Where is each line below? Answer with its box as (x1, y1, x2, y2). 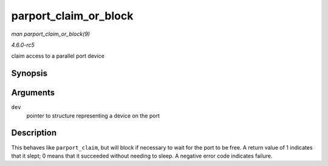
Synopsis (11, 68, 48, 79)
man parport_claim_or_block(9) (11, 30, 91, 38)
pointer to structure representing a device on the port (26, 112, 160, 119)
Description (11, 128, 57, 138)
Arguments (11, 88, 55, 98)
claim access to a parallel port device (11, 52, 104, 60)
